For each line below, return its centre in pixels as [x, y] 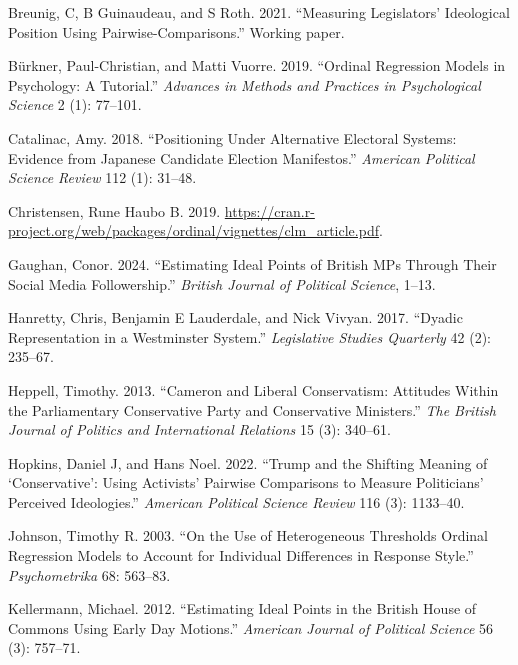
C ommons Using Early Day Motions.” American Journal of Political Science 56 [251, 627]
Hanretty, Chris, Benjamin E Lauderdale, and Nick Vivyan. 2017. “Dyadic [235, 317]
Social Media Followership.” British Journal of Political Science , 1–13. [222, 283]
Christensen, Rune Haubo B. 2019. [114, 210]
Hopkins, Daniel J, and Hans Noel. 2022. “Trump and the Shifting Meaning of [248, 462]
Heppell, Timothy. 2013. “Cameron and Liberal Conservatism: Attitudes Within [253, 389]
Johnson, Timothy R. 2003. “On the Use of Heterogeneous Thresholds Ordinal [248, 535]
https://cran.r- [269, 210]
